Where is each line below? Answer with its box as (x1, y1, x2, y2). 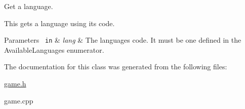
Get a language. (4, 1, 53, 11)
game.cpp (4, 95, 33, 105)
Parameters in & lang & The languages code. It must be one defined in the (4, 35, 241, 45)
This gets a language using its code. (4, 18, 115, 28)
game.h (4, 78, 26, 89)
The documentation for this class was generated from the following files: (4, 61, 227, 72)
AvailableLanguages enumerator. (4, 44, 104, 55)
